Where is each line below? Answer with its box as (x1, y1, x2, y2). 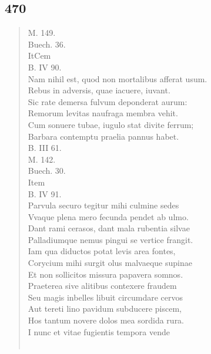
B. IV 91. (28, 187, 62, 200)
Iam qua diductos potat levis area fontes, (28, 245, 176, 257)
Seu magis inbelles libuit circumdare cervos (28, 291, 183, 303)
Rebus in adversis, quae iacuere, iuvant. (28, 84, 170, 96)
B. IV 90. (28, 60, 62, 73)
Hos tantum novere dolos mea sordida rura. (28, 314, 185, 326)
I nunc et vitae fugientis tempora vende (28, 325, 170, 338)
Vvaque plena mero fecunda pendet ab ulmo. (28, 210, 189, 222)
